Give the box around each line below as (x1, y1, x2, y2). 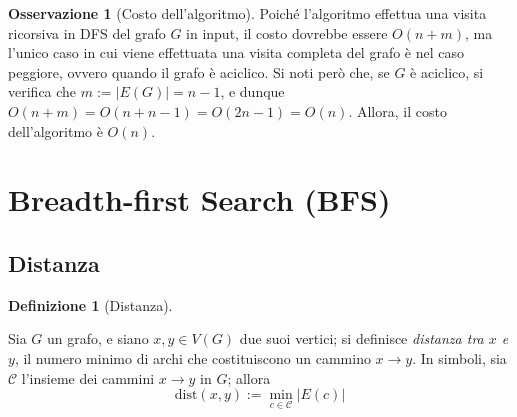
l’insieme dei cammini (21, 367, 155, 388)
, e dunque (220, 81, 285, 102)
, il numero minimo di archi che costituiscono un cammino (14, 347, 371, 368)
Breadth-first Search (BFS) (8, 179, 391, 220)
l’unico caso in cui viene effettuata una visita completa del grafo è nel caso (8, 42, 465, 63)
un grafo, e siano (47, 328, 149, 349)
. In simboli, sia (412, 347, 507, 368)
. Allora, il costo (348, 100, 447, 121)
